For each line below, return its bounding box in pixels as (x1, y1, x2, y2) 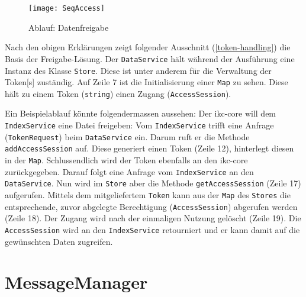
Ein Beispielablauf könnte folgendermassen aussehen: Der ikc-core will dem (5, 107, 276, 120)
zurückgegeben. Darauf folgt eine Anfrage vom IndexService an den (5, 165, 254, 177)
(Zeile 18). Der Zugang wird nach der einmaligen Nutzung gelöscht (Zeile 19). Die (5, 212, 301, 224)
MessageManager (5, 270, 148, 294)
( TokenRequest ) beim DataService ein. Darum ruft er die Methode (5, 130, 250, 143)
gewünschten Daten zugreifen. (5, 235, 113, 247)
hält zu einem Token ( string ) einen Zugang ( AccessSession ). (5, 87, 231, 99)
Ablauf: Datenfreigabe (28, 21, 109, 33)
